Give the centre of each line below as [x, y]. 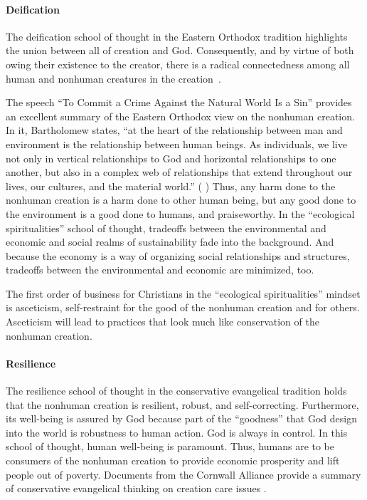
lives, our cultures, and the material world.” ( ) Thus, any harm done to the [171, 186]
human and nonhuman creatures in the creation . [113, 78]
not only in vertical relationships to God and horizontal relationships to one [171, 158]
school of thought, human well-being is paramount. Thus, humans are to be [170, 446]
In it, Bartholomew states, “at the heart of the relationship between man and [174, 130]
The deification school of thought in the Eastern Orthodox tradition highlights [177, 36]
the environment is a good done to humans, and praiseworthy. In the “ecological [180, 213]
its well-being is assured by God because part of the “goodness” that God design [181, 418]
